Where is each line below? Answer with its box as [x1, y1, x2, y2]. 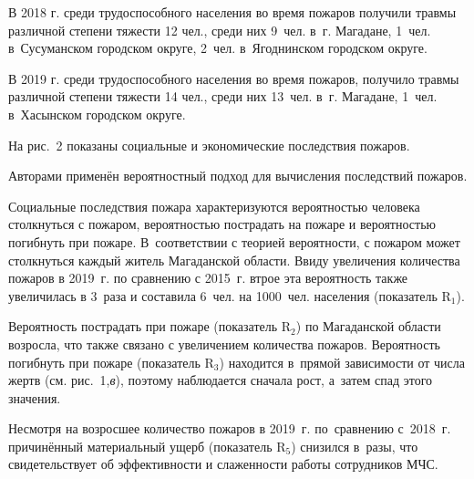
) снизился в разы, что [291, 436, 418, 455]
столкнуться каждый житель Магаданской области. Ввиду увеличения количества [8, 250, 460, 269]
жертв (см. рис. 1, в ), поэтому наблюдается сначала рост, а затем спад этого [8, 370, 433, 390]
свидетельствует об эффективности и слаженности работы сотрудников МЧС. [8, 454, 438, 474]
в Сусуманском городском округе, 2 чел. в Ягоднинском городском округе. [8, 38, 428, 57]
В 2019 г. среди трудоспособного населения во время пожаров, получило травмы [8, 68, 459, 88]
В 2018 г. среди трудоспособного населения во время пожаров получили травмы [8, 3, 457, 21]
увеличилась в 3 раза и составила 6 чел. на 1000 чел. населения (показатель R [8, 286, 451, 305]
